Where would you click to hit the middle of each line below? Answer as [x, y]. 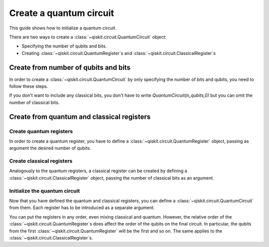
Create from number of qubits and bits [70, 67]
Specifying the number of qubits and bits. [64, 46]
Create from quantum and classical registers [80, 117]
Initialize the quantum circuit [45, 191]
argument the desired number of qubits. [50, 148]
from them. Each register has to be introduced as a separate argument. [82, 208]
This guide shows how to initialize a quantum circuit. [63, 28]
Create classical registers [41, 161]
